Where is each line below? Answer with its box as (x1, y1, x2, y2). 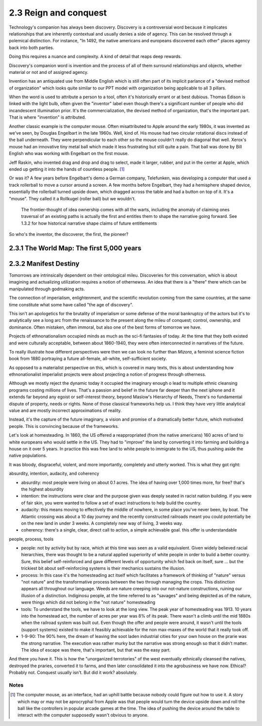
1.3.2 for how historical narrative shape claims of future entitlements (21, 220, 157, 226)
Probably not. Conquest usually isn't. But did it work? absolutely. (9, 670, 138, 675)
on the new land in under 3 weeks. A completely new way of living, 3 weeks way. (21, 520, 183, 526)
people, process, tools (9, 536, 54, 542)
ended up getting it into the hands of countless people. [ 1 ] (9, 166, 125, 172)
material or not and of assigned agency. (9, 69, 89, 75)
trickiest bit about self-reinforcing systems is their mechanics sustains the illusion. (21, 566, 185, 571)
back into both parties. (9, 44, 54, 51)
